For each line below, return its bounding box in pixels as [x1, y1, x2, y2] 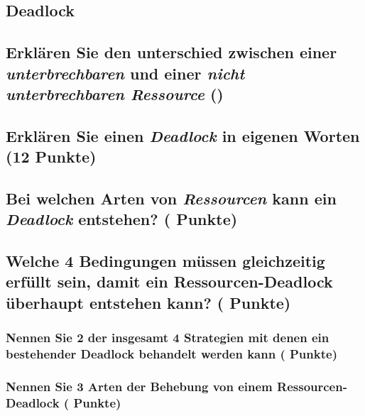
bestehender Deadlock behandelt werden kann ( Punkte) [6, 345, 337, 363]
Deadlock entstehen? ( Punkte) [6, 208, 238, 230]
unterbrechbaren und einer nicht [6, 62, 245, 84]
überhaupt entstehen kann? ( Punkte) [6, 291, 291, 313]
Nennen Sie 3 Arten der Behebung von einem [6, 377, 273, 395]
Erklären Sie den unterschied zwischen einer [6, 41, 337, 63]
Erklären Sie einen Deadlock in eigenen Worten [6, 124, 360, 146]
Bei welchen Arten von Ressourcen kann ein [6, 187, 337, 209]
